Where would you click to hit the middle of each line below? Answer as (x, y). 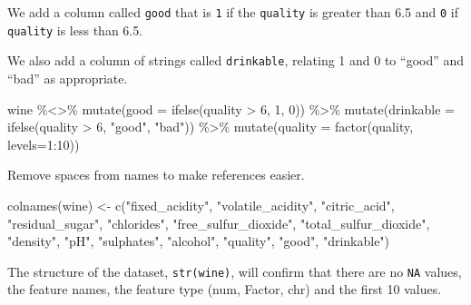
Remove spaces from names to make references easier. (156, 175)
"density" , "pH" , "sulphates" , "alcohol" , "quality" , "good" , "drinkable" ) (199, 241)
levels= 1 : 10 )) (44, 144)
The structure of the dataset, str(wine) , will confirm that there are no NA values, (235, 271)
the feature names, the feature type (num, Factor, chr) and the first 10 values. (225, 289)
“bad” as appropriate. (68, 78)
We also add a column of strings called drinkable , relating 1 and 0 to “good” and (236, 60)
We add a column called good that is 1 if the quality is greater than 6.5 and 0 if (233, 12)
